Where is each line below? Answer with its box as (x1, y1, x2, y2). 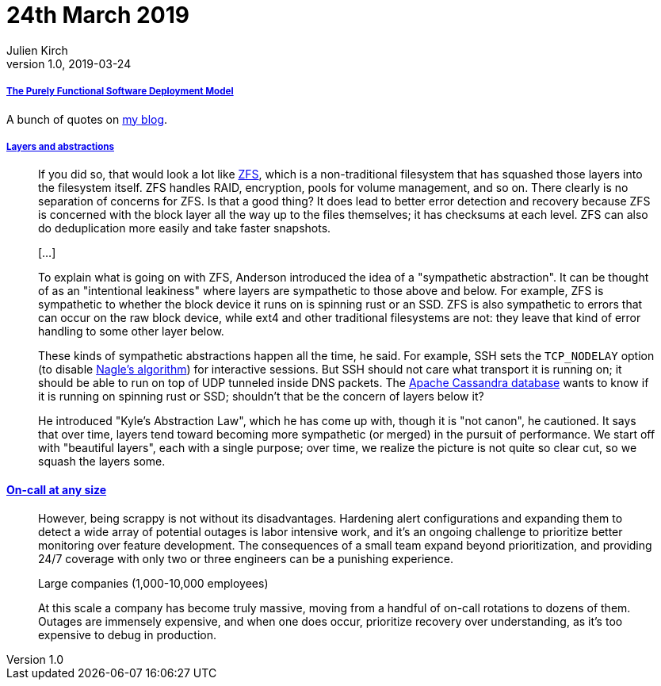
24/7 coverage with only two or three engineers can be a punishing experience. (38, 551, 453, 565)
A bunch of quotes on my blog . (6, 112, 168, 126)
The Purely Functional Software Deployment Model (6, 86, 234, 98)
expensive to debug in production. (38, 627, 216, 642)
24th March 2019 (6, 2, 189, 29)
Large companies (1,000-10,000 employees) (38, 576, 269, 590)
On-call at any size (6, 482, 107, 496)
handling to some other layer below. (38, 324, 224, 339)
